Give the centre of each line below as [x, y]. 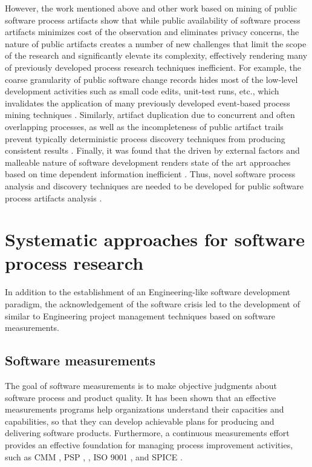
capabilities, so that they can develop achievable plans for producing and [140, 421]
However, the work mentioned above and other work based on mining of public [151, 8]
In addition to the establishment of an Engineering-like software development [148, 292]
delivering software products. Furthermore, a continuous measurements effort [147, 433]
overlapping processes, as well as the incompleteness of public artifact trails [144, 126]
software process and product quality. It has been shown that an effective [141, 397]
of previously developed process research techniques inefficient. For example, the [153, 67]
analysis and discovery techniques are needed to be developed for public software [154, 185]
